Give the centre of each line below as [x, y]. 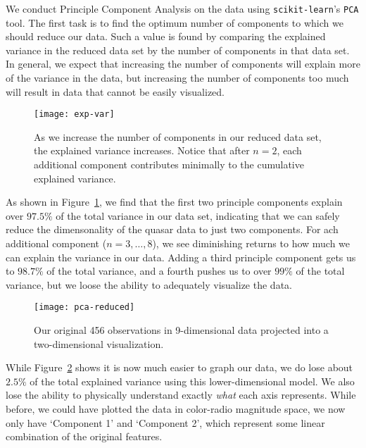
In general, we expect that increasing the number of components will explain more [183, 64]
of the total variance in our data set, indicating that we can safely [198, 215]
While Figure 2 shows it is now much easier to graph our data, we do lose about [179, 367]
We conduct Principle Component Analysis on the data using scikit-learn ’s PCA [182, 8]
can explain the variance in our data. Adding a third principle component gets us [181, 257]
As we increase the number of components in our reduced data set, [178, 136]
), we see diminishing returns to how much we [251, 243]
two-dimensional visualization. [99, 343]
